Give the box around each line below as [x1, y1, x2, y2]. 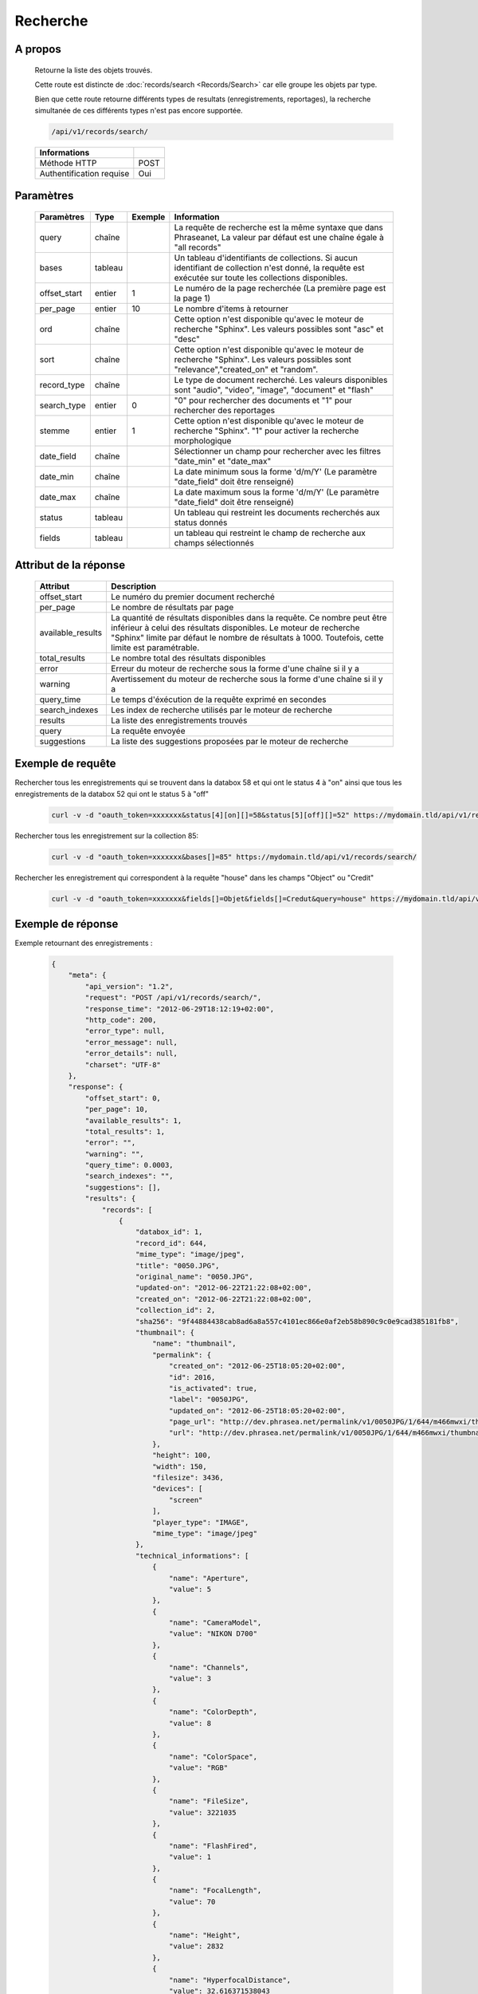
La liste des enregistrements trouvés [111, 715, 248, 726]
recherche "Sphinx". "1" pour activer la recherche [174, 425, 359, 436]
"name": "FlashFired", [168, 1841, 258, 1850]
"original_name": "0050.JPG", [135, 1272, 254, 1281]
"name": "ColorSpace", [168, 1752, 258, 1761]
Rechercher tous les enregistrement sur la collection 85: [14, 830, 199, 841]
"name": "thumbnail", [151, 1339, 237, 1348]
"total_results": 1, [84, 1127, 166, 1136]
